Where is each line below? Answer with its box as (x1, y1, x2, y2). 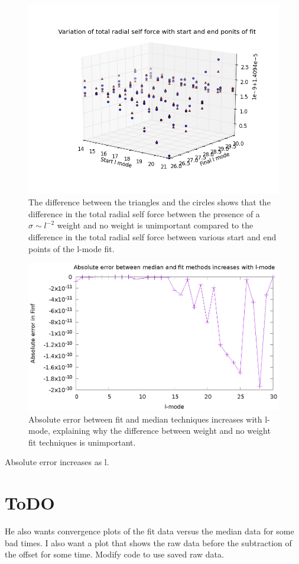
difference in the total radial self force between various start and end (28, 230, 277, 243)
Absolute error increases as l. (5, 456, 109, 468)
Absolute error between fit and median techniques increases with (28, 412, 262, 425)
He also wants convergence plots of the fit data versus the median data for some (5, 525, 294, 537)
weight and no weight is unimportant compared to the (57, 219, 253, 231)
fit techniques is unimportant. (28, 436, 136, 448)
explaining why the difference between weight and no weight (53, 424, 271, 437)
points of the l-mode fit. (28, 242, 115, 254)
